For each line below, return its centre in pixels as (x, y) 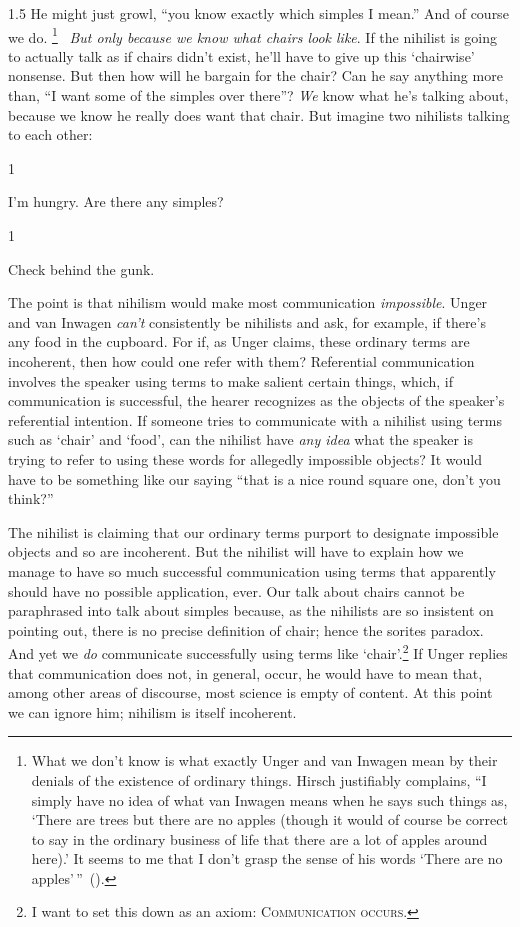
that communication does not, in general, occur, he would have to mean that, (245, 672)
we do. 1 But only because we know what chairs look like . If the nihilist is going (252, 35)
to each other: (50, 134)
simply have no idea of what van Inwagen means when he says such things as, (269, 799)
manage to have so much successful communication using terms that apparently (252, 570)
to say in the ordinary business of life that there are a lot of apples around (259, 838)
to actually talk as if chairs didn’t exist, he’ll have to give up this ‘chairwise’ (241, 55)
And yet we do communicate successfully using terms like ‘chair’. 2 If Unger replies (258, 651)
